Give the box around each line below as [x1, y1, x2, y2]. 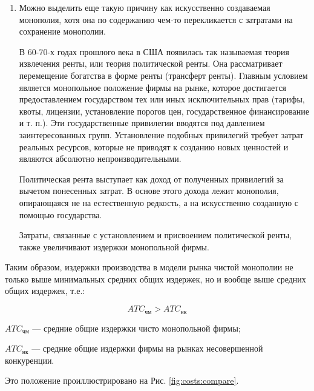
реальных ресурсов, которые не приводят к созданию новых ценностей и [19, 140, 289, 153]
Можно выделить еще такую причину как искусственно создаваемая [19, 1, 270, 13]
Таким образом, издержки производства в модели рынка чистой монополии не [5, 261, 293, 273]
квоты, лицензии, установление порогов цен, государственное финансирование [19, 104, 309, 117]
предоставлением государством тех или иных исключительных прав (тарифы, [19, 93, 305, 105]
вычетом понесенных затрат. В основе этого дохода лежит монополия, [19, 184, 279, 197]
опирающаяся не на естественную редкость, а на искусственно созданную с [19, 196, 299, 209]
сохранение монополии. [19, 25, 106, 38]
